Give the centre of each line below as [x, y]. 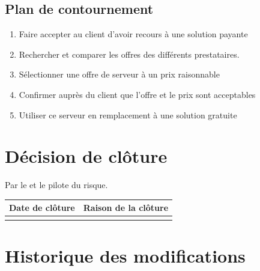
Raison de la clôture [126, 208]
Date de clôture [42, 208]
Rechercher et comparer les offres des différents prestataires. [129, 54]
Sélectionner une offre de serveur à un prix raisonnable [119, 74]
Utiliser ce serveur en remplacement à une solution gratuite [128, 114]
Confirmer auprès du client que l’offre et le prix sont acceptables [137, 94]
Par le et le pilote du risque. [56, 185]
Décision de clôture [86, 156]
